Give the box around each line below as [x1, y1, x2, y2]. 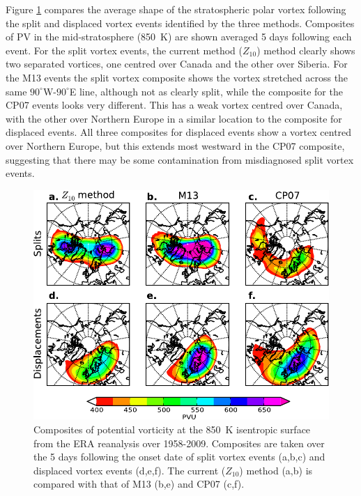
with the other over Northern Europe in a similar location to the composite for [6, 111, 342, 125]
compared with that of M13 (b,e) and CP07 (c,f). [33, 476, 245, 491]
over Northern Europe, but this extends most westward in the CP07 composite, [6, 138, 345, 153]
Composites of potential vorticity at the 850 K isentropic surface [33, 422, 311, 437]
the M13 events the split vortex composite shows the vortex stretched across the [6, 70, 348, 84]
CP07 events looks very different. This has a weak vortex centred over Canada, [6, 98, 343, 112]
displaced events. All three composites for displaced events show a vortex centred [6, 125, 352, 139]
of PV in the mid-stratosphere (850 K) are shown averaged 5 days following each [6, 29, 352, 44]
